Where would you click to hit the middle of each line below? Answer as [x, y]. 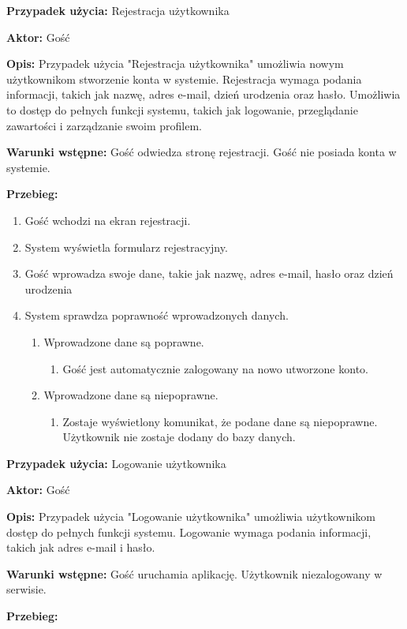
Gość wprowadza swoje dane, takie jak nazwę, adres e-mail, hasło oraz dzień [209, 273]
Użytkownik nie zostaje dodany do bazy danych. [179, 437]
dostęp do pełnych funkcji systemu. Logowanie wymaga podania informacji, [189, 532]
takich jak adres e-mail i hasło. [81, 547]
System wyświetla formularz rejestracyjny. [126, 247]
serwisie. [26, 589]
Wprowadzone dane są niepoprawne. [131, 395]
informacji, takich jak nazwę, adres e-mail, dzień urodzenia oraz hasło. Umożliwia [203, 94]
